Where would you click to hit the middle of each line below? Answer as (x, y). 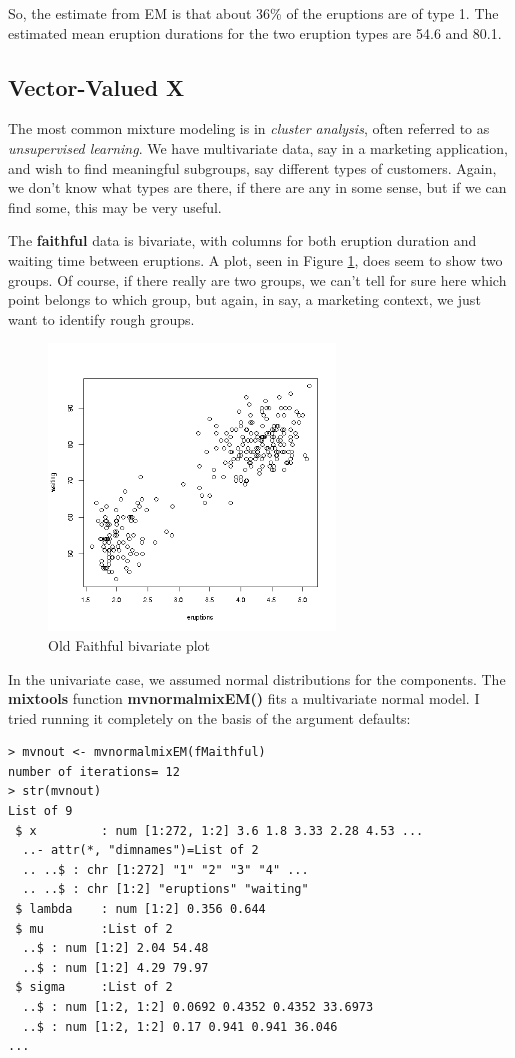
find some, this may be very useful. (115, 206)
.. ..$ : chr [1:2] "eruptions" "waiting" (165, 889)
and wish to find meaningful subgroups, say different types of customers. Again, (252, 167)
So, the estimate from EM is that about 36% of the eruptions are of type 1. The (253, 13)
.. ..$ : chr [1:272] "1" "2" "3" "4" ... (165, 869)
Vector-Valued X (96, 86)
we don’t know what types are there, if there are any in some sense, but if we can (257, 187)
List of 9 (40, 811)
